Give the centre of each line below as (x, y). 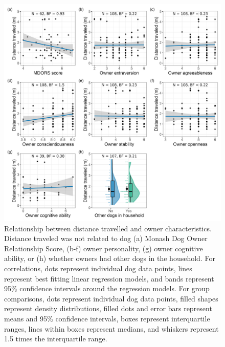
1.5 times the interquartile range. (56, 339)
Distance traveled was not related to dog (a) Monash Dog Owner (106, 238)
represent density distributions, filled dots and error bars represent (108, 308)
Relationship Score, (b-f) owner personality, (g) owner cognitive (104, 248)
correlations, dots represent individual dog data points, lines (98, 268)
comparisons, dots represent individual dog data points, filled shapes (111, 298)
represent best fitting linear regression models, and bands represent (109, 278)
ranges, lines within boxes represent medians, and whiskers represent (111, 328)
